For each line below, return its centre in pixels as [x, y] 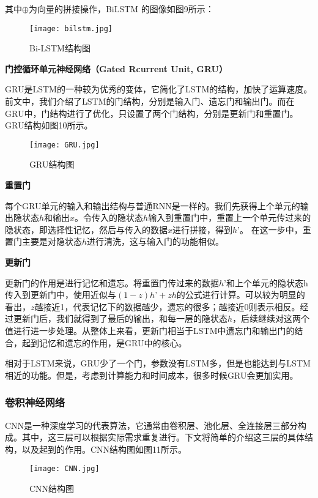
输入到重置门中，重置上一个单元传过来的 [230, 217]
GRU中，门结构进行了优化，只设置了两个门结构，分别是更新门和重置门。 [152, 113]
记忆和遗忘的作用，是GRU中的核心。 [113, 342]
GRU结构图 [52, 164]
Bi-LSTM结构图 [60, 48]
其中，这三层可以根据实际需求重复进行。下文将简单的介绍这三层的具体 [163, 437]
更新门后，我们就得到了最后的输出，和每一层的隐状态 [120, 318]
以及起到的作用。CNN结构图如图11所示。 [104, 449]
